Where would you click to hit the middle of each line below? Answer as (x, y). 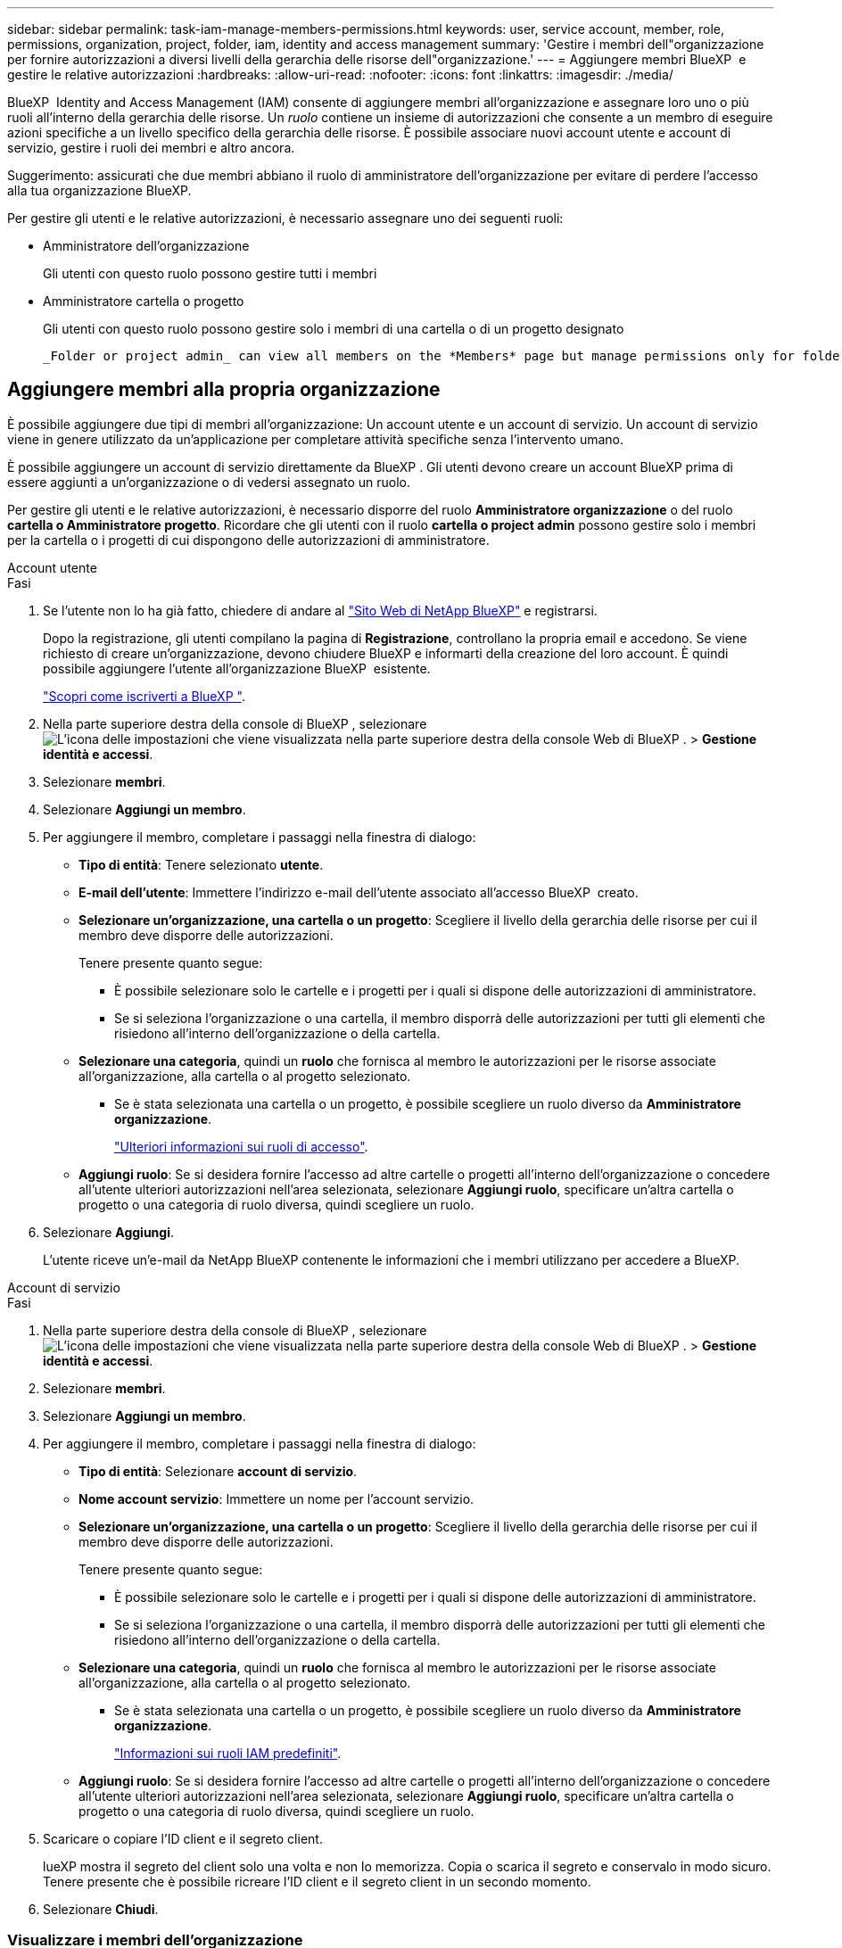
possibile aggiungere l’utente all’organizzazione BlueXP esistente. (237, 668)
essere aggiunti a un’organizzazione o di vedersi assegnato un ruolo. (209, 482)
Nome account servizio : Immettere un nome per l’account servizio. (277, 1498)
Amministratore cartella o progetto (144, 301)
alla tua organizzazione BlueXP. (99, 190)
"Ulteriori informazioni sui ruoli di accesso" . (241, 1146)
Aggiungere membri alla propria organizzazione (224, 390)
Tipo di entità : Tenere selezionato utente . (201, 864)
